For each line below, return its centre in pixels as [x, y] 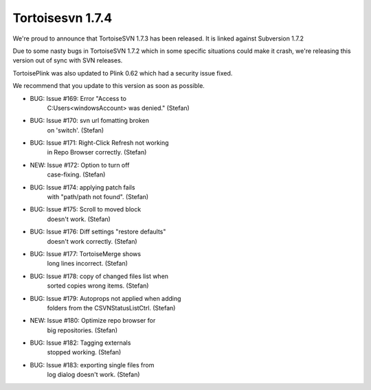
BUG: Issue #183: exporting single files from [92, 365]
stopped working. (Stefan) [84, 352]
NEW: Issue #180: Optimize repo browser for [93, 321]
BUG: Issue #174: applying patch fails [82, 187]
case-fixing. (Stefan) [76, 174]
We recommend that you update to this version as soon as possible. [109, 86]
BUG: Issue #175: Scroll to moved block [86, 209]
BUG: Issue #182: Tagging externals [80, 343]
